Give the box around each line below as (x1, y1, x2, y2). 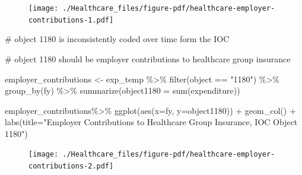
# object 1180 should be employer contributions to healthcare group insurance (5, 52, 291, 65)
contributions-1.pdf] (28, 15, 114, 24)
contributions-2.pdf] (28, 162, 114, 171)
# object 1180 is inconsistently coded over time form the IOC (5, 33, 230, 45)
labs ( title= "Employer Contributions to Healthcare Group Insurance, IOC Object (5, 116, 298, 128)
